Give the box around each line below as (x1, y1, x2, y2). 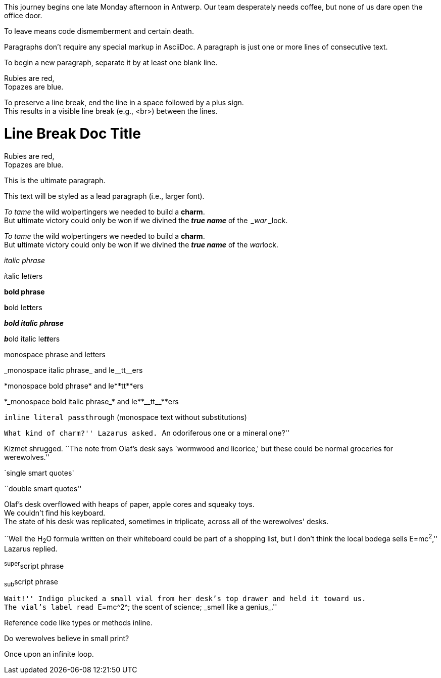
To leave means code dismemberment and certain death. (4, 27, 194, 35)
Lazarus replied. (4, 544, 58, 553)
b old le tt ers (4, 303, 42, 312)
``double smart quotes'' (4, 484, 82, 493)
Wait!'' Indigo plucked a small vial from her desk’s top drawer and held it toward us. (4, 595, 366, 603)
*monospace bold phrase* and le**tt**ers (4, 381, 143, 390)
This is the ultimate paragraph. (4, 176, 106, 185)
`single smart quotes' (4, 468, 74, 477)
